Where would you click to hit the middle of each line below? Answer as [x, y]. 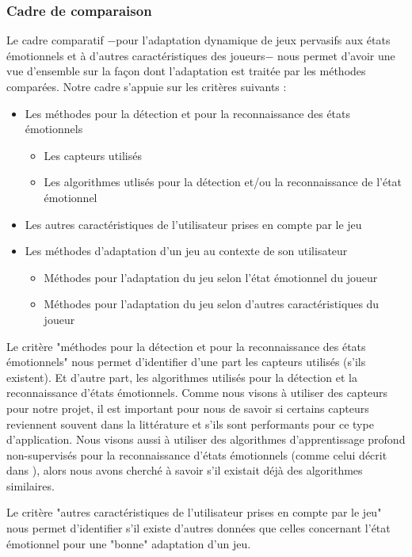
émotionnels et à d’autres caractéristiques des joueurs [136, 55]
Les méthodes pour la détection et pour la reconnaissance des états [188, 113]
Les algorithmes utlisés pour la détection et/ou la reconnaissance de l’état [223, 182]
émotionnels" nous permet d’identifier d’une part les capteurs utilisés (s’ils [186, 362]
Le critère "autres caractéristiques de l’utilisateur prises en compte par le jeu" [194, 512]
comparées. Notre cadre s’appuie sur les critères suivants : [147, 86]
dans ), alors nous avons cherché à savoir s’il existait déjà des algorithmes [185, 470]
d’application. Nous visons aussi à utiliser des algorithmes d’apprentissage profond [206, 439]
